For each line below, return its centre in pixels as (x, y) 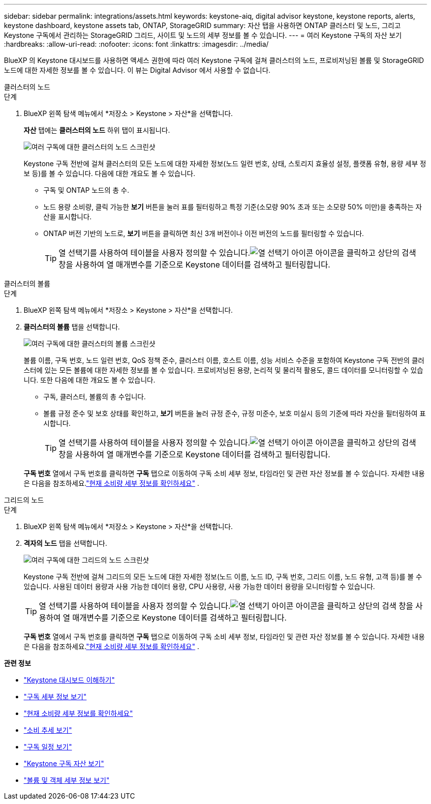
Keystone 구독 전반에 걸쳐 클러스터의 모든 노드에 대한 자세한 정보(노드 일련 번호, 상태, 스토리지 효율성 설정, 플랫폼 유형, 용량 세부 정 (225, 164)
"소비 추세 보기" (48, 730)
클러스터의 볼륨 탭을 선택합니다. (72, 327)
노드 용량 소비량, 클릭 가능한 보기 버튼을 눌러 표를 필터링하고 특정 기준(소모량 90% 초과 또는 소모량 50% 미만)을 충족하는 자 (233, 207)
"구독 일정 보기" (48, 747)
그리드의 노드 (24, 500)
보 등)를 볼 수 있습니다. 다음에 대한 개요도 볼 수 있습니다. (109, 173)
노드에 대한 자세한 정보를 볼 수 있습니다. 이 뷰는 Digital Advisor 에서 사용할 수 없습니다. (137, 70)
